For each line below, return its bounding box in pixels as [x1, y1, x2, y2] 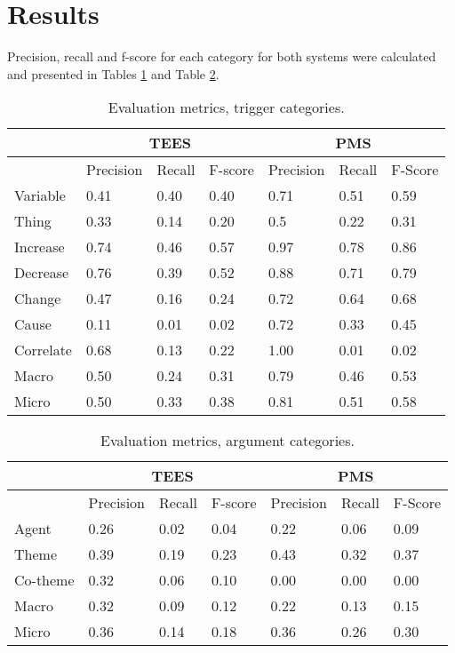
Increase [14, 236, 65, 258]
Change [14, 288, 61, 309]
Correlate [14, 339, 72, 361]
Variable [14, 185, 66, 206]
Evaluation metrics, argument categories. [100, 430, 355, 451]
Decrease [14, 262, 69, 283]
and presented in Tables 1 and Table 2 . [7, 64, 220, 83]
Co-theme [14, 569, 75, 591]
